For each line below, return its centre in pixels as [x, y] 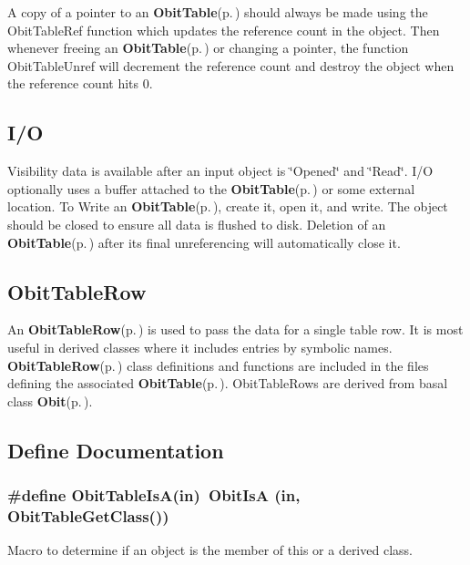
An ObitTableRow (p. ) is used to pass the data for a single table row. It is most [235, 329]
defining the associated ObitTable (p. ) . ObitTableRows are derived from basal [228, 383]
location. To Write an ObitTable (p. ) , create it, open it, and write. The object [228, 206]
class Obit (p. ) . [50, 401]
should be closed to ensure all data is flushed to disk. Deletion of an [197, 224]
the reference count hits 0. [80, 83]
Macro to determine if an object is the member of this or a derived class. [210, 550]
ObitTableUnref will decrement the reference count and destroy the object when [231, 65]
